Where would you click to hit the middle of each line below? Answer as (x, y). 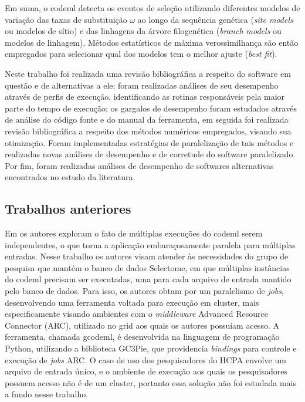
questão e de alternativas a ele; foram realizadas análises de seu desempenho (142, 85)
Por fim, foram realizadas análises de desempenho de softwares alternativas (139, 165)
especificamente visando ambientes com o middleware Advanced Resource (136, 314)
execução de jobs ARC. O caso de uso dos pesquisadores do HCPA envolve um (145, 359)
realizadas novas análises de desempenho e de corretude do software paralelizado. (150, 154)
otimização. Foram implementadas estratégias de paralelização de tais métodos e (149, 142)
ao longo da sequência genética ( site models (215, 19)
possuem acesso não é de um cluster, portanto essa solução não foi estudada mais (150, 382)
